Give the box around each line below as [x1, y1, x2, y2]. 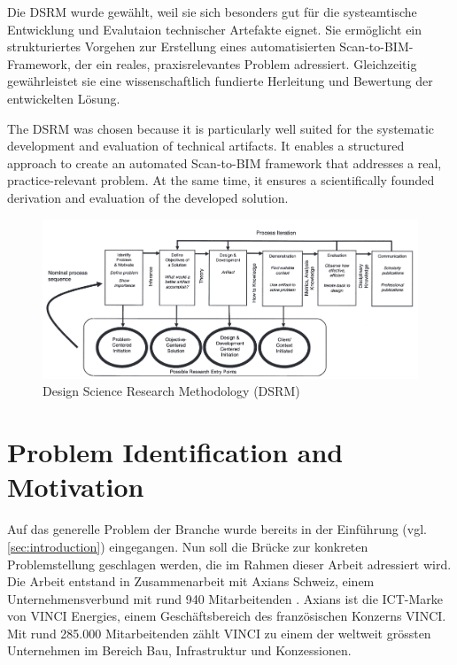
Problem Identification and [7, 434, 344, 470]
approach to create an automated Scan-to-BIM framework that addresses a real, [7, 153, 442, 172]
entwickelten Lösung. [7, 89, 120, 107]
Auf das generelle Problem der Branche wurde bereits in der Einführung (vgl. [7, 520, 427, 538]
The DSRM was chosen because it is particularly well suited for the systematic [7, 119, 435, 137]
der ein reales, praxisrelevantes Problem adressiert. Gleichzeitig [74, 54, 417, 73]
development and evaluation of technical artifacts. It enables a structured [7, 136, 405, 155]
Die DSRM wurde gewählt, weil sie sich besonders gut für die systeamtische [7, 3, 417, 20]
